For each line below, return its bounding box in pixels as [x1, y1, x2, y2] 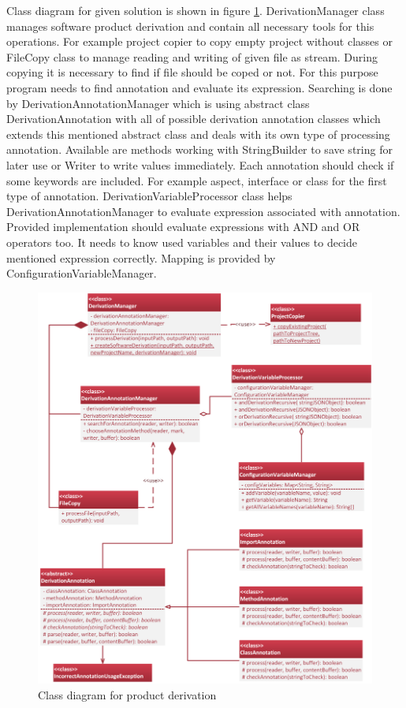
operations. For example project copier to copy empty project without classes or [6, 33, 393, 50]
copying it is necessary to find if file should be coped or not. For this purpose [6, 64, 378, 80]
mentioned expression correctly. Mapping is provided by [6, 249, 276, 266]
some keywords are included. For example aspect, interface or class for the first [6, 172, 387, 188]
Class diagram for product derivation [38, 686, 217, 702]
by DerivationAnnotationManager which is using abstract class [6, 95, 310, 111]
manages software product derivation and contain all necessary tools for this [6, 17, 374, 34]
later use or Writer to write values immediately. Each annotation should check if [6, 156, 394, 173]
